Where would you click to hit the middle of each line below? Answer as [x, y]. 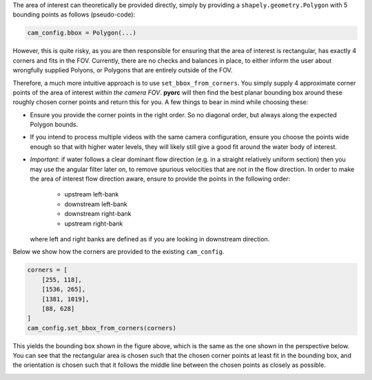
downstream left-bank [96, 204]
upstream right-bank [94, 223]
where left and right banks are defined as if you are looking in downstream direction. [150, 239]
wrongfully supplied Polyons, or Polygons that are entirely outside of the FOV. [123, 70]
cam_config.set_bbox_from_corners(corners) [102, 328]
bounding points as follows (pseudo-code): [74, 14]
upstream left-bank [92, 194]
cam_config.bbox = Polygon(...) [82, 33]
